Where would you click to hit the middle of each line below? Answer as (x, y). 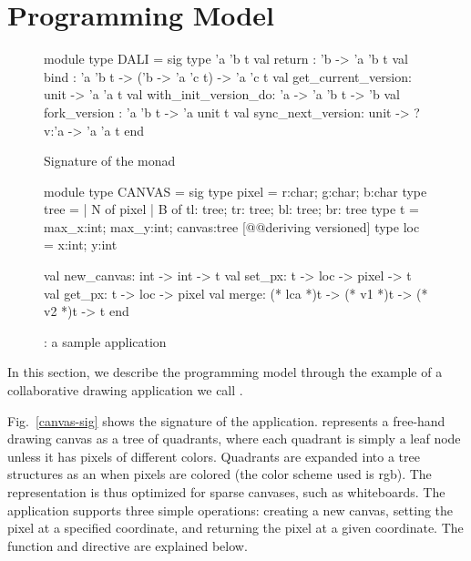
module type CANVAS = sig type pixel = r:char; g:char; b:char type (235, 191)
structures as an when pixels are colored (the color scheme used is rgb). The (220, 474)
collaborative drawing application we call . (125, 390)
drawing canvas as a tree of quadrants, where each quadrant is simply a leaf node (234, 439)
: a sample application (105, 341)
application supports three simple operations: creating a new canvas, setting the (230, 510)
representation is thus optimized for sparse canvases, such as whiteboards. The (226, 492)
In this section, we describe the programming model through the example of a (225, 372)
